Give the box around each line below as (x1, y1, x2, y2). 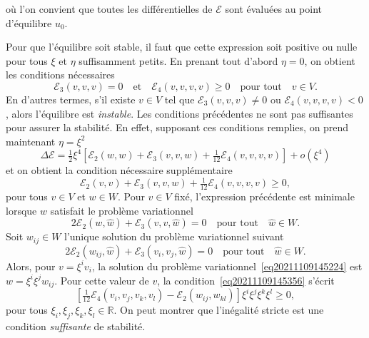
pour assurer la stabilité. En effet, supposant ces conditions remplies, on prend (6, 120, 349, 135)
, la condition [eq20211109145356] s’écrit (157, 272, 335, 287)
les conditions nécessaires (6, 67, 115, 82)
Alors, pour (6, 258, 56, 273)
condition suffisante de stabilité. (6, 319, 146, 334)
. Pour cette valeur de (54, 272, 149, 287)
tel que (164, 91, 195, 106)
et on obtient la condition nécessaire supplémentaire (6, 163, 233, 178)
